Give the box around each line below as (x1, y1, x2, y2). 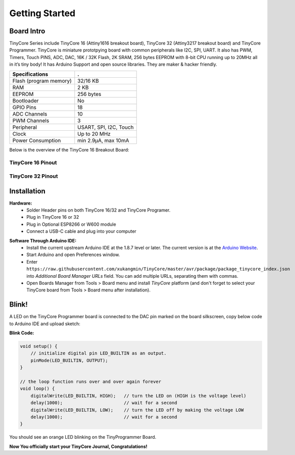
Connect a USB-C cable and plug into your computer (26, 228, 136, 234)
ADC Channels (12, 110, 47, 117)
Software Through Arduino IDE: (9, 237, 77, 243)
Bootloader (12, 97, 39, 104)
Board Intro (9, 27, 45, 35)
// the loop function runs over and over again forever (20, 379, 162, 384)
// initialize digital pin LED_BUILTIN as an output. (30, 350, 167, 356)
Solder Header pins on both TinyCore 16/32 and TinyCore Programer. (26, 207, 171, 213)
